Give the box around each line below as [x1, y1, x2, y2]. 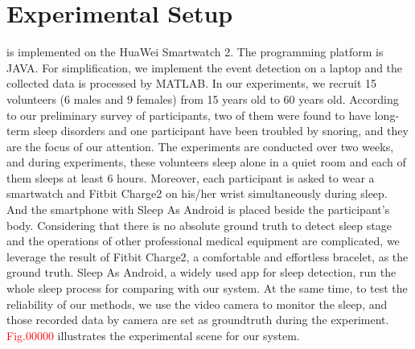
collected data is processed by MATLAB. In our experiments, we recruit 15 [6, 75, 377, 92]
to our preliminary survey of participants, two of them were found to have [6, 106, 372, 123]
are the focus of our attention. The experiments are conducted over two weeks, [6, 138, 394, 154]
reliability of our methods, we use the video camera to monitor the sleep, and [6, 295, 388, 312]
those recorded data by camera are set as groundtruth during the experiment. [6, 311, 389, 328]
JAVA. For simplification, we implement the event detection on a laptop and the [6, 59, 403, 76]
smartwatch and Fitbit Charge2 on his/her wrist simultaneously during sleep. [6, 185, 388, 202]
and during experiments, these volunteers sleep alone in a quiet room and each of [6, 154, 406, 170]
